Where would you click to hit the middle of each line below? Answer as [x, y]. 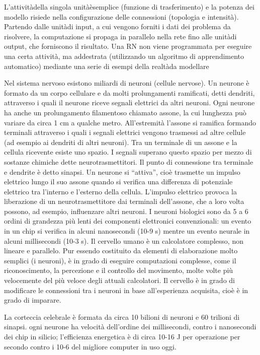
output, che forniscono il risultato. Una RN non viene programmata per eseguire [128, 46]
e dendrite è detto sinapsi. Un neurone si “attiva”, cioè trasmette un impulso [122, 171]
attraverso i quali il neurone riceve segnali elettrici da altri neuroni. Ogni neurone [129, 102]
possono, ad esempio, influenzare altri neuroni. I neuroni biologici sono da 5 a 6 [126, 211]
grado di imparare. [33, 300]
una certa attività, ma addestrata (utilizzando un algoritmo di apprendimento [124, 56]
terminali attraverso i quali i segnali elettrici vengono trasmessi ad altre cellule [125, 132]
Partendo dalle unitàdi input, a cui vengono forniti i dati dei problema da [117, 26]
